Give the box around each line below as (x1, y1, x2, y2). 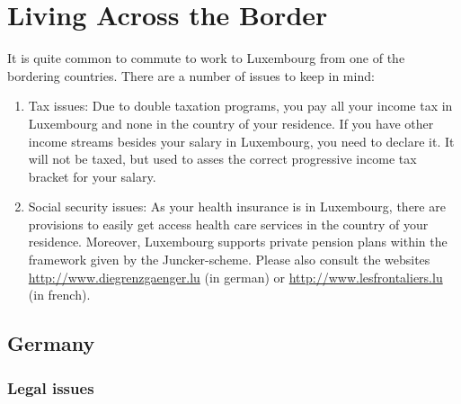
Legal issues (7, 376, 94, 399)
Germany (7, 329, 95, 357)
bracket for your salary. (28, 166, 156, 185)
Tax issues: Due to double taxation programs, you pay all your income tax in (28, 96, 453, 115)
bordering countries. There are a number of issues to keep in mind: (7, 66, 375, 85)
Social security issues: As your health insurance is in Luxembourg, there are (28, 197, 446, 216)
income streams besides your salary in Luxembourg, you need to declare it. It (28, 131, 455, 150)
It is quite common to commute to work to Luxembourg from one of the (7, 49, 405, 67)
